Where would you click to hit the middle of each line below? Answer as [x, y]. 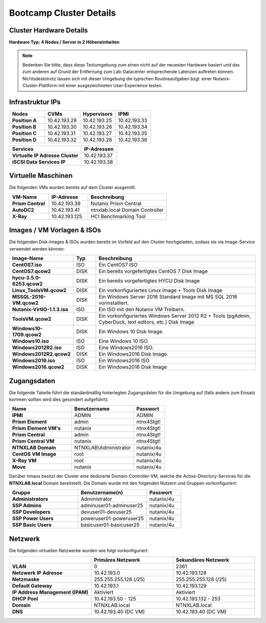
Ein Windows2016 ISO [124, 361]
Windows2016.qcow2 [38, 367]
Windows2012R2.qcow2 [41, 354]
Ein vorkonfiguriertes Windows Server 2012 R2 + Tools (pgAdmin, [175, 316]
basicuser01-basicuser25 [110, 525]
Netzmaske [26, 580]
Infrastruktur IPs [35, 102]
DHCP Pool [25, 599]
